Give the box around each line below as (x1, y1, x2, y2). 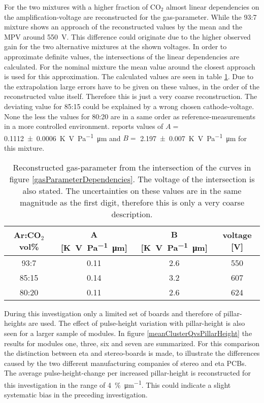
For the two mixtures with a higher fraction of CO (4, 2, 161, 12)
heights (4, 318, 26, 328)
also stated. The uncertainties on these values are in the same (22, 184, 242, 196)
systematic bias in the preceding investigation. (4, 389, 148, 400)
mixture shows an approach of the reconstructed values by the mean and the (4, 21, 243, 32)
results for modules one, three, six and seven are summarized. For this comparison (4, 338, 260, 348)
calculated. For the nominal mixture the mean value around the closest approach (4, 61, 255, 72)
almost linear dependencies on (166, 2, 259, 12)
